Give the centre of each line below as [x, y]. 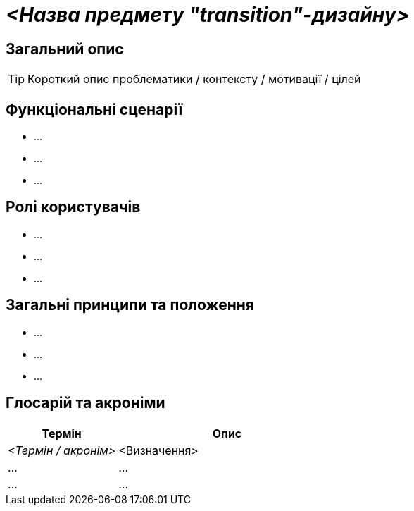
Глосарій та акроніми [86, 403]
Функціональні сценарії [94, 109]
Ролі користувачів [73, 207]
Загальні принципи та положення [130, 305]
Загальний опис [65, 49]
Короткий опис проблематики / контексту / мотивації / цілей [194, 79]
